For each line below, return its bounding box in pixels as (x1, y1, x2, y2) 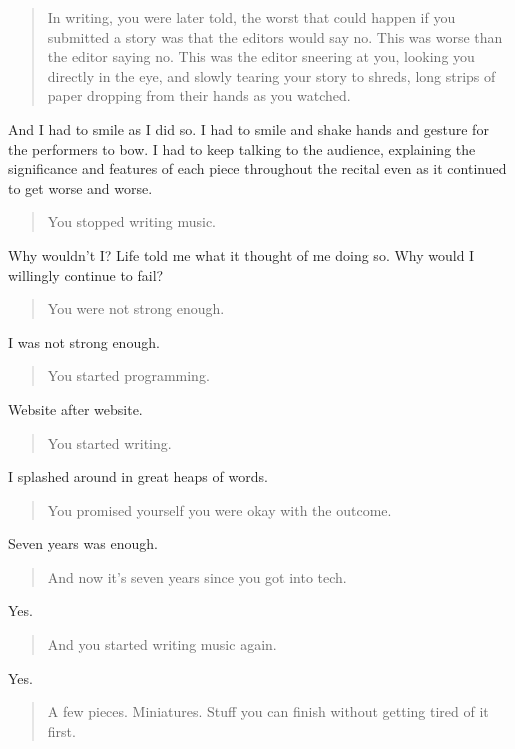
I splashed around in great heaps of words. (8, 466, 268, 487)
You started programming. (47, 365, 210, 386)
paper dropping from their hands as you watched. (47, 85, 351, 106)
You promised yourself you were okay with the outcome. (47, 499, 392, 520)
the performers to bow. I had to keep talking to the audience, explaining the (8, 138, 476, 159)
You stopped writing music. (47, 211, 217, 232)
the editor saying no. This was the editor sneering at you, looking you (47, 46, 475, 67)
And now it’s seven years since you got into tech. (47, 566, 347, 587)
